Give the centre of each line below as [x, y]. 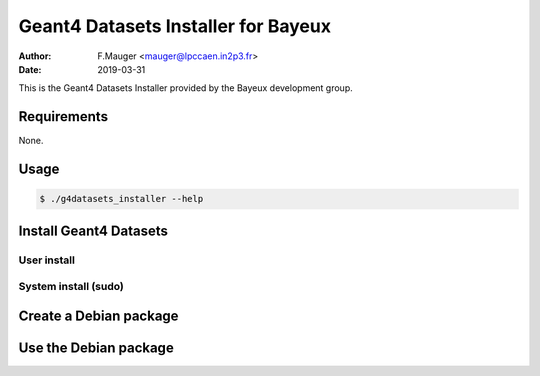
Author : [35, 56]
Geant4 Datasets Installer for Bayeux [175, 26]
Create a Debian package [98, 315]
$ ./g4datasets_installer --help [121, 199]
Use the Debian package [96, 347]
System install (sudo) [71, 287]
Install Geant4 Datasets [93, 230]
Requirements [63, 116]
